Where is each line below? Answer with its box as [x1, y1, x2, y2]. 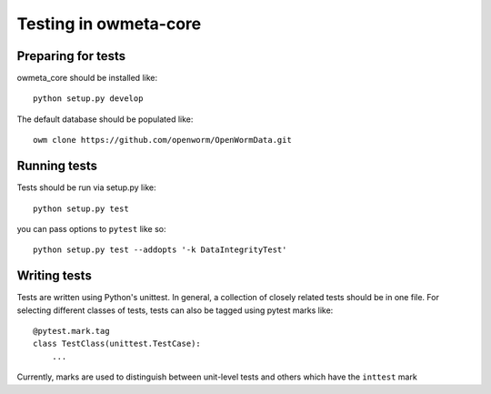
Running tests [16, 158, 98, 174]
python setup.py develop [33, 94, 144, 104]
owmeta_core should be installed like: [16, 73, 158, 84]
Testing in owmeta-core [16, 14, 202, 34]
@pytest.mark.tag [33, 326, 110, 336]
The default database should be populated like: [16, 114, 194, 125]
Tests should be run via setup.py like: [16, 182, 156, 193]
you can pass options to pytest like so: [16, 223, 166, 234]
